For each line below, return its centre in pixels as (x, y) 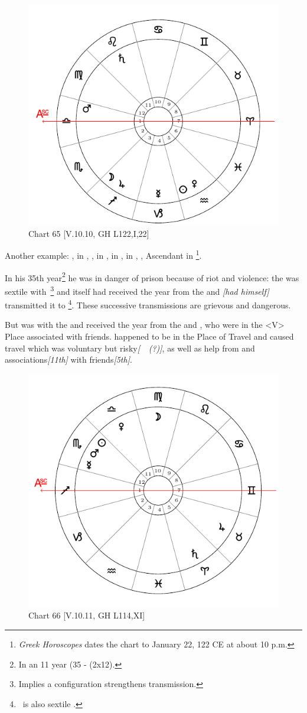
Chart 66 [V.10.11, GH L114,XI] (87, 615)
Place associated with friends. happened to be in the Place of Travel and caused (149, 336)
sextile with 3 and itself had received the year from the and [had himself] (137, 290)
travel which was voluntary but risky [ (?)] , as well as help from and (130, 348)
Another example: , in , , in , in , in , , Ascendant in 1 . (103, 255)
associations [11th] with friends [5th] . (68, 359)
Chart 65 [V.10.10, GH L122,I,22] (89, 233)
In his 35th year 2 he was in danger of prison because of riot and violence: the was (152, 276)
